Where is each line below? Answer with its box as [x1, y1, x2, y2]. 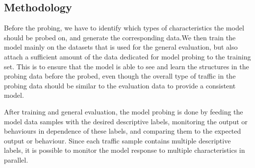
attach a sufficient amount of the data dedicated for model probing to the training [4, 51, 251, 61]
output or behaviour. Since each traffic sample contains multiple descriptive [4, 135, 231, 145]
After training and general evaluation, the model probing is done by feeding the [4, 106, 243, 116]
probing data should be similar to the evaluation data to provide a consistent [4, 80, 236, 90]
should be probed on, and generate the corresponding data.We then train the [4, 32, 236, 42]
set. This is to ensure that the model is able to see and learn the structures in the [4, 61, 249, 71]
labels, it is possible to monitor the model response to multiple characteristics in [4, 145, 245, 155]
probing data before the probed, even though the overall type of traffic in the [4, 71, 236, 81]
